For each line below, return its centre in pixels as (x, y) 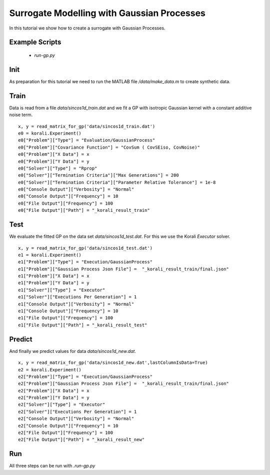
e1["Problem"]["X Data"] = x (54, 276)
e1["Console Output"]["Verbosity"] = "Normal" (76, 304)
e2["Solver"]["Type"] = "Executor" (62, 405)
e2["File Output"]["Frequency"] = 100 (66, 433)
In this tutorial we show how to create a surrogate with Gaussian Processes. (87, 28)
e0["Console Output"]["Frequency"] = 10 (68, 196)
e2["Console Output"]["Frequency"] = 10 (68, 426)
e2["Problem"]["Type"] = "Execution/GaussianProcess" (85, 376)
